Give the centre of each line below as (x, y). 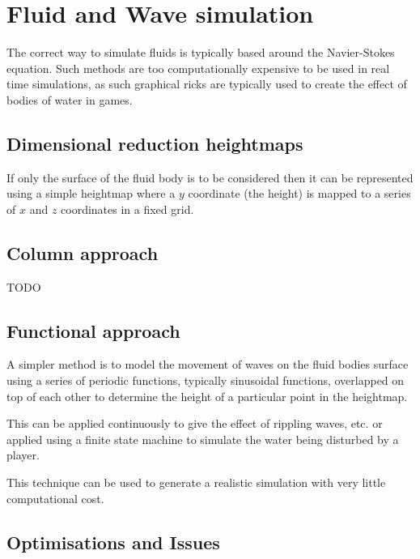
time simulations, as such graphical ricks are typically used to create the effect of (207, 84)
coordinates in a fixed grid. (127, 209)
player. (23, 455)
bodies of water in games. (70, 99)
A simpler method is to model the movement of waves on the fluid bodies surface (208, 364)
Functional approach (93, 330)
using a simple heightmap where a (91, 193)
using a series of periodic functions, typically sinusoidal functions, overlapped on (206, 380)
